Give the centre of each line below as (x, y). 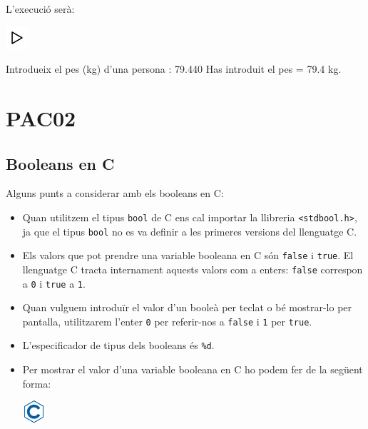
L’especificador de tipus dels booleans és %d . (118, 345)
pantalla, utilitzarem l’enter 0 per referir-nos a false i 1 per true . (167, 321)
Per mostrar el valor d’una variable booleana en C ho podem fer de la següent (193, 369)
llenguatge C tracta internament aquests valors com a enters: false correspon (193, 269)
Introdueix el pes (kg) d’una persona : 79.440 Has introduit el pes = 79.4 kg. (174, 69)
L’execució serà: (40, 9)
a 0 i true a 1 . (54, 283)
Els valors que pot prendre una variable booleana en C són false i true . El (188, 255)
